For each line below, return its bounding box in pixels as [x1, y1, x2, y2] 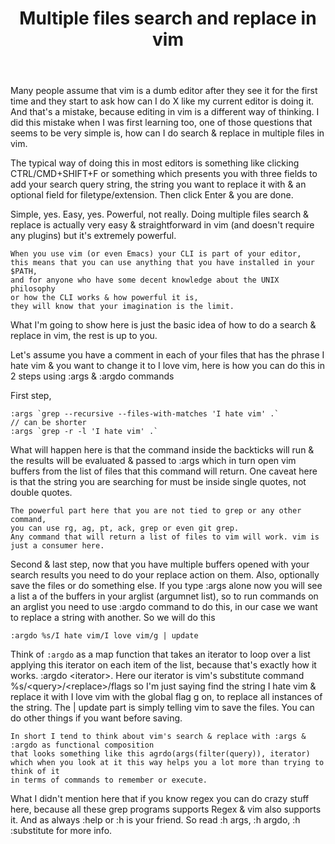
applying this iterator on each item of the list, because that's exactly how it [10, 659, 317, 671]
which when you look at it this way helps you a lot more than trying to [10, 758, 325, 768]
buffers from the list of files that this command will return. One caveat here [10, 465, 318, 477]
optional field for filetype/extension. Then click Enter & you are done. [10, 189, 294, 201]
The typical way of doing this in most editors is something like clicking [10, 157, 300, 169]
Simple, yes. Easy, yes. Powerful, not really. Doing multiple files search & [10, 208, 310, 221]
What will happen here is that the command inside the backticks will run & [10, 444, 315, 456]
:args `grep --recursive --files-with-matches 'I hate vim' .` [10, 409, 280, 419]
